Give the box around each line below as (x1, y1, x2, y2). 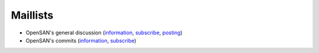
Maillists (11, 9, 54, 22)
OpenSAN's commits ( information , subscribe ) (25, 37, 136, 44)
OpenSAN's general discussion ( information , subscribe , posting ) (25, 29, 183, 36)
